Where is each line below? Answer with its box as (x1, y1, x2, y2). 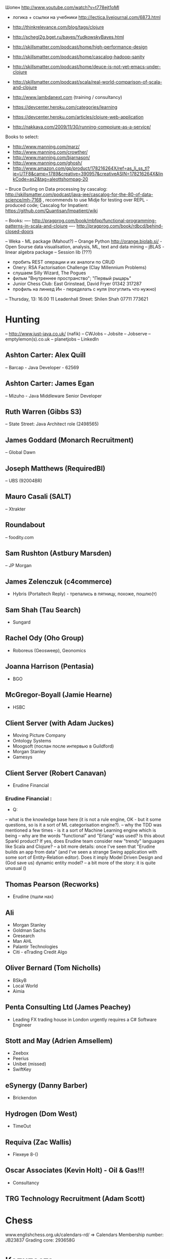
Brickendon (12, 1095, 37, 1101)
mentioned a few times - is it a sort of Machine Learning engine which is (5, 827, 156, 833)
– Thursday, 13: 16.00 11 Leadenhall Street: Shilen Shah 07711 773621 (5, 296, 149, 302)
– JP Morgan (5, 562, 32, 569)
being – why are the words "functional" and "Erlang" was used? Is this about (5, 833, 165, 839)
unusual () (5, 865, 26, 871)
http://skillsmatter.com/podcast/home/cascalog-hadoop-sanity (12, 54, 145, 60)
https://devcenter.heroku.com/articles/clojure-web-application (12, 114, 144, 120)
